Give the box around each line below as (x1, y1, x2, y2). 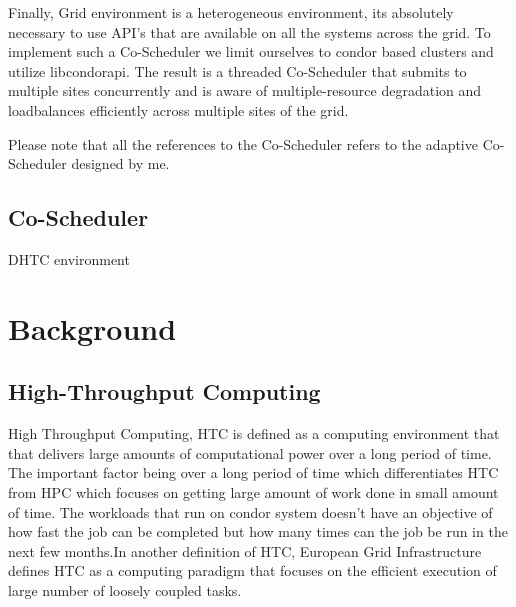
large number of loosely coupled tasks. (8, 579, 242, 600)
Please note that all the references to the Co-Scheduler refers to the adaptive (8, 133, 478, 154)
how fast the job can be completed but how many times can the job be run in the (8, 521, 508, 542)
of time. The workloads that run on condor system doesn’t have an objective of (8, 501, 493, 522)
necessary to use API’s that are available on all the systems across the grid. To (8, 21, 491, 42)
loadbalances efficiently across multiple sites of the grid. (8, 99, 349, 120)
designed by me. (71, 153, 170, 174)
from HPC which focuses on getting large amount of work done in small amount (8, 481, 499, 502)
